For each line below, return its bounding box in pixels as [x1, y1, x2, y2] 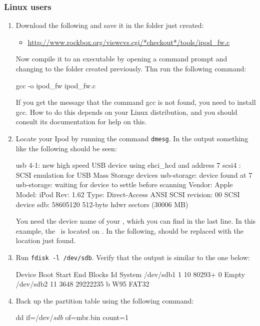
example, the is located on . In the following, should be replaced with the [15, 225, 243, 236]
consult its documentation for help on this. [15, 116, 147, 127]
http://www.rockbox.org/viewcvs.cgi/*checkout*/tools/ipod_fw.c [27, 36, 230, 47]
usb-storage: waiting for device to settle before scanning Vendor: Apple [15, 179, 233, 190]
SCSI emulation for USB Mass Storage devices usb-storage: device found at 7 [15, 169, 252, 180]
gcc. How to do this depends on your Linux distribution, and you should [15, 106, 237, 117]
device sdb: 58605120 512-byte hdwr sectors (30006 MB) [15, 199, 188, 209]
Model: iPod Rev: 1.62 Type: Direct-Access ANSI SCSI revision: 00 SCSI [15, 189, 240, 199]
